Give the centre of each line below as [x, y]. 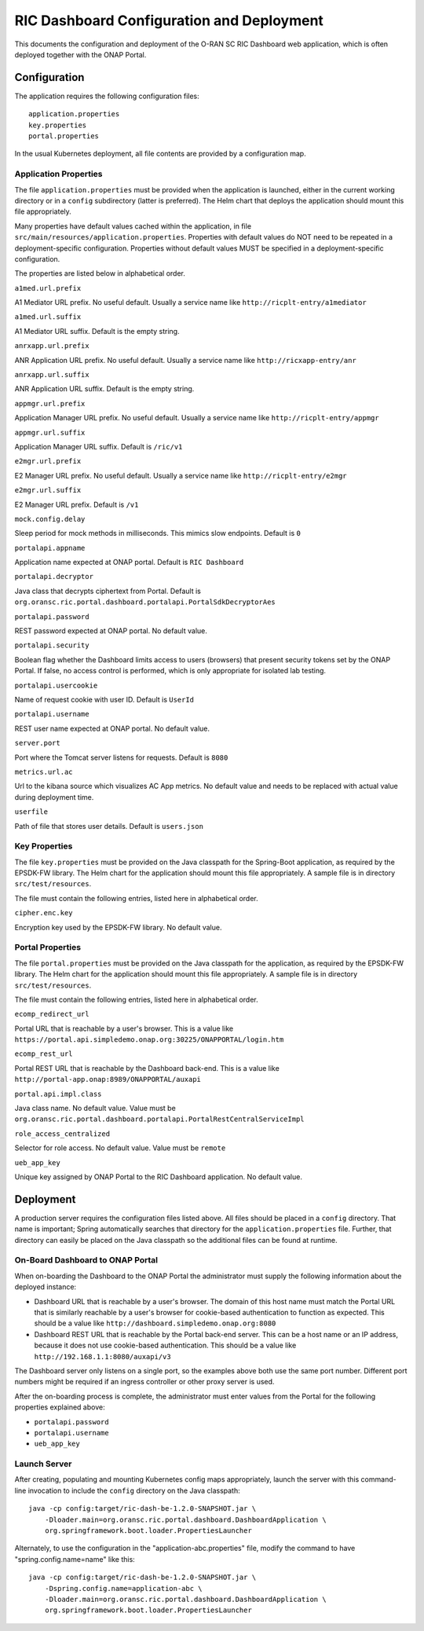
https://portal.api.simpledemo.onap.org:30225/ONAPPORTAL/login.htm [149, 1040]
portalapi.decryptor [54, 577]
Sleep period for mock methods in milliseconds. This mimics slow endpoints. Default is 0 [158, 533]
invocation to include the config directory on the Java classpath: [134, 1490]
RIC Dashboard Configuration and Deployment [169, 20]
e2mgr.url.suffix [48, 490]
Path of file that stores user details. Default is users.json [109, 826]
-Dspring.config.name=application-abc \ [124, 1588]
